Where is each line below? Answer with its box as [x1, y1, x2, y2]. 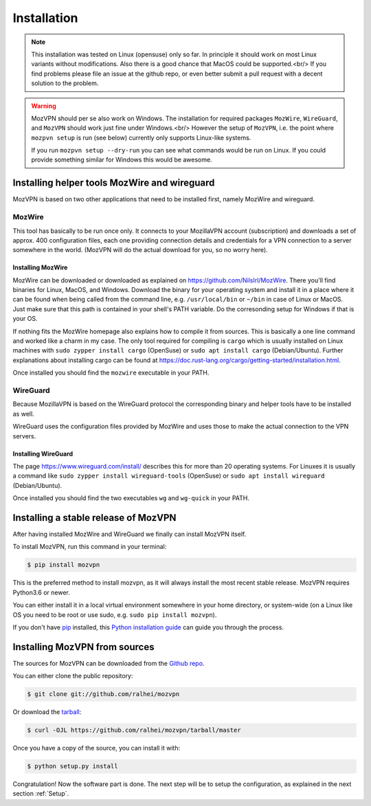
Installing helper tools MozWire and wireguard [12, 177, 215, 189]
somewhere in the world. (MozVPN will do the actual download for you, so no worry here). [12, 246, 268, 254]
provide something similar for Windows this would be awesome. [31, 155, 212, 164]
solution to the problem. [31, 79, 99, 87]
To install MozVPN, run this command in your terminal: [12, 543, 167, 551]
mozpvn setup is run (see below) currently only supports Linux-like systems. [31, 133, 251, 142]
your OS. [12, 315, 38, 323]
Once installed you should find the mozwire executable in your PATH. [12, 368, 210, 377]
